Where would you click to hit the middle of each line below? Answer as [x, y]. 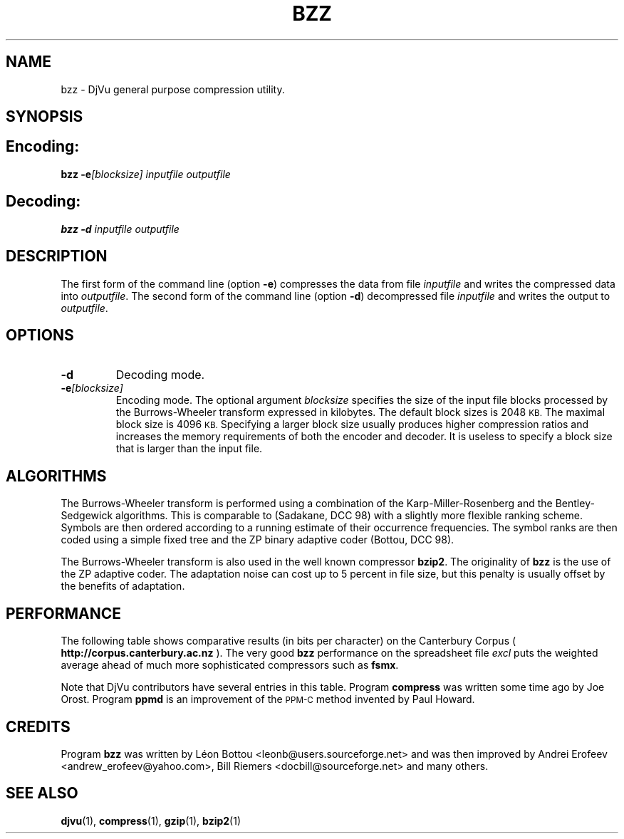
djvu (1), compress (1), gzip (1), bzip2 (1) [151, 820]
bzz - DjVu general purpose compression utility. [173, 89]
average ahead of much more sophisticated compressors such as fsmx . [230, 665]
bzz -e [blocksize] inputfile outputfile [146, 174]
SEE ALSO [42, 793]
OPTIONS [40, 335]
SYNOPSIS [45, 117]
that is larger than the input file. [189, 449]
